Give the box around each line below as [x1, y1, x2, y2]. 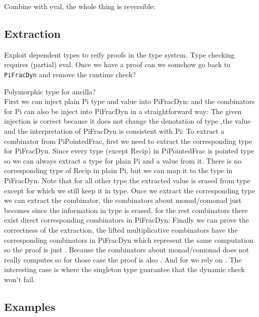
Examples [4, 298, 56, 314]
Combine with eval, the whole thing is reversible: [4, 1, 155, 11]
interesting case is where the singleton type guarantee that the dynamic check [4, 264, 245, 275]
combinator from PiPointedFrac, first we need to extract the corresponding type [4, 135, 252, 146]
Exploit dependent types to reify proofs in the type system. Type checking [4, 49, 235, 60]
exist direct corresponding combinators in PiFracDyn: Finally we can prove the [4, 215, 249, 225]
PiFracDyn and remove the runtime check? [4, 69, 136, 79]
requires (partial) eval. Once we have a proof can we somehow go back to [4, 59, 231, 70]
